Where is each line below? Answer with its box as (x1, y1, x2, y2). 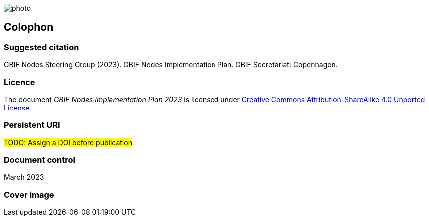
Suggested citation (4, 42, 79, 52)
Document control (4, 155, 75, 165)
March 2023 (4, 173, 44, 182)
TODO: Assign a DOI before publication (4, 138, 132, 147)
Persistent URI (4, 120, 60, 130)
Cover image (4, 189, 54, 200)
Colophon (4, 21, 54, 34)
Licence (4, 77, 35, 87)
